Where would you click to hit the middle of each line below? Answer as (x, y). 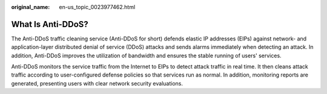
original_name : (31, 7)
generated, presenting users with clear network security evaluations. (97, 83)
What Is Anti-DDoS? (50, 24)
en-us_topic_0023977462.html (97, 7)
